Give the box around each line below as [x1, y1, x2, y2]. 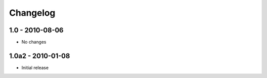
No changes [21, 39, 46, 45]
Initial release [21, 64, 49, 71]
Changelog [9, 7, 55, 18]
